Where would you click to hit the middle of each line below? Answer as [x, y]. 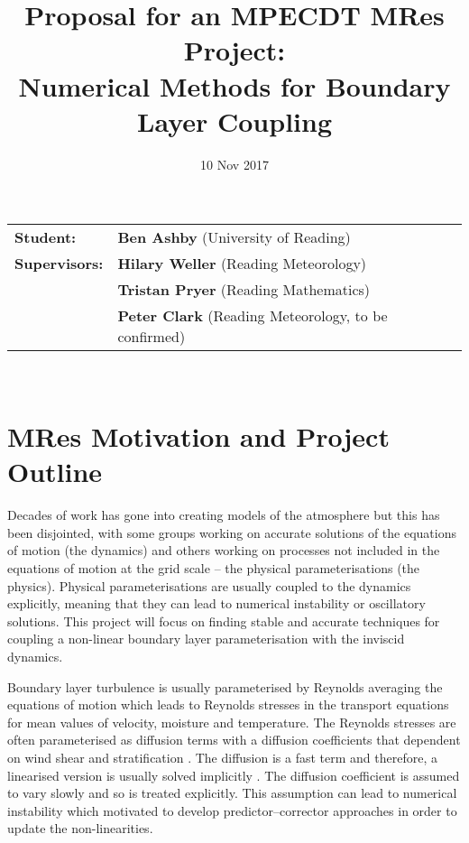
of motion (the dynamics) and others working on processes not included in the [224, 550]
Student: [46, 237]
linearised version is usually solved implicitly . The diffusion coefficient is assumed [234, 775]
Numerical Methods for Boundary [234, 85]
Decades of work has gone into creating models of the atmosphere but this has [224, 515]
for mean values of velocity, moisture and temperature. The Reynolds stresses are [232, 722]
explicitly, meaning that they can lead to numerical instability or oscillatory [216, 603]
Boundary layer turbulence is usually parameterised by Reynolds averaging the [225, 686]
